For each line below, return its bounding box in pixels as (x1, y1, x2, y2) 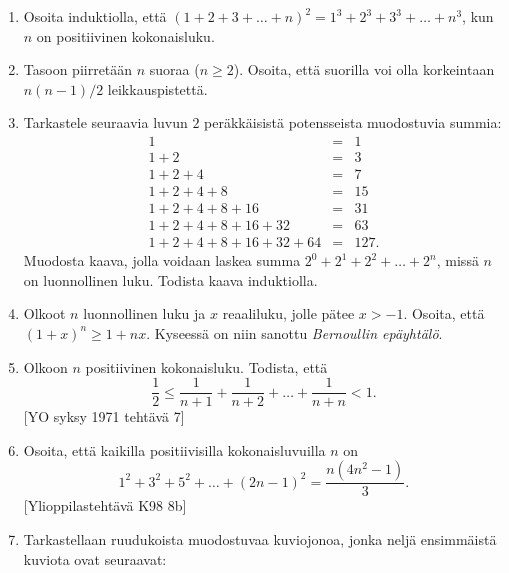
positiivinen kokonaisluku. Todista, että (85, 356, 328, 377)
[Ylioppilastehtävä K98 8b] (23, 495, 187, 516)
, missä (436, 250, 479, 271)
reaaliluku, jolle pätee (222, 303, 355, 324)
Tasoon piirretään (23, 59, 133, 80)
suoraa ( (149, 59, 200, 80)
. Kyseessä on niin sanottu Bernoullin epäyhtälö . (146, 322, 443, 343)
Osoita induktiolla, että (23, 6, 167, 26)
